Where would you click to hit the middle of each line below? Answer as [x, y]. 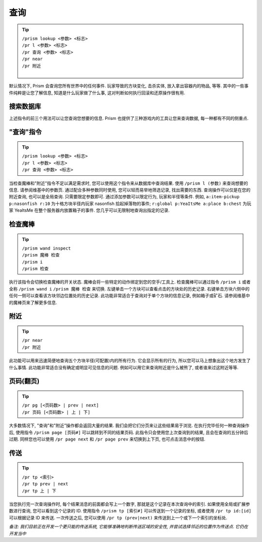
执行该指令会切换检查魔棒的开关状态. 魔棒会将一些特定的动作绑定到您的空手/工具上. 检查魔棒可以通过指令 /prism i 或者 [130, 282]
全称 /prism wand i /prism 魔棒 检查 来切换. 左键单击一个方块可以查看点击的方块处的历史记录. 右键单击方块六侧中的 [129, 288]
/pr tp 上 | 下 [39, 491]
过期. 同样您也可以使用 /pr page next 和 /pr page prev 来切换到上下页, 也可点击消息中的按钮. [107, 439]
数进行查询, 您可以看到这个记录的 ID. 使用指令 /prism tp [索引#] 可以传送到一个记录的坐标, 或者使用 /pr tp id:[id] [130, 511]
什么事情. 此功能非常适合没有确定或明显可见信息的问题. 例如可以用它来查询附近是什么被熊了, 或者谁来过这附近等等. [124, 367]
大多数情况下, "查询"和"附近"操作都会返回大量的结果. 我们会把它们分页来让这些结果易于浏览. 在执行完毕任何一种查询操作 [129, 425]
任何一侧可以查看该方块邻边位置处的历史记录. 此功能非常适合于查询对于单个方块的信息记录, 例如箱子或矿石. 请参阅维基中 [129, 296]
